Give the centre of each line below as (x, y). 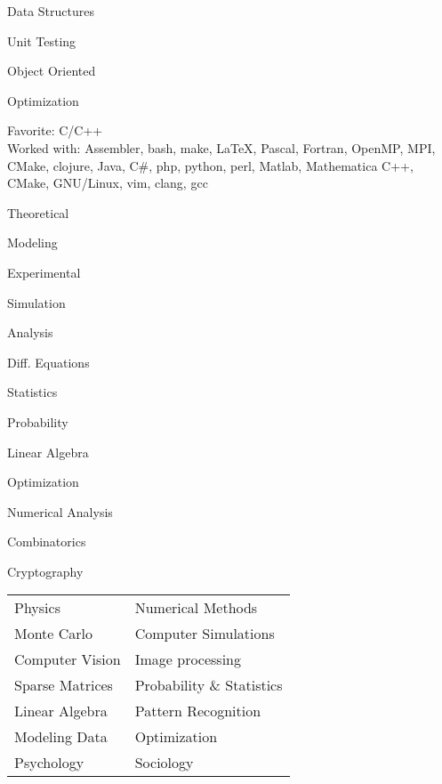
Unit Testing (42, 40)
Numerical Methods (196, 608)
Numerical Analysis (60, 511)
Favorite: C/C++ (55, 130)
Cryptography (45, 571)
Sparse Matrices (64, 685)
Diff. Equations (48, 362)
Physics (37, 608)
